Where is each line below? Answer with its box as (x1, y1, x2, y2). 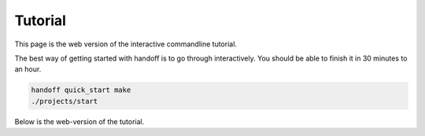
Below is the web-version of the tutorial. (14, 116, 145, 126)
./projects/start (31, 97, 98, 105)
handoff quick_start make (31, 86, 131, 94)
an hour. (14, 64, 42, 74)
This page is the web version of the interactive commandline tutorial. (14, 39, 238, 49)
